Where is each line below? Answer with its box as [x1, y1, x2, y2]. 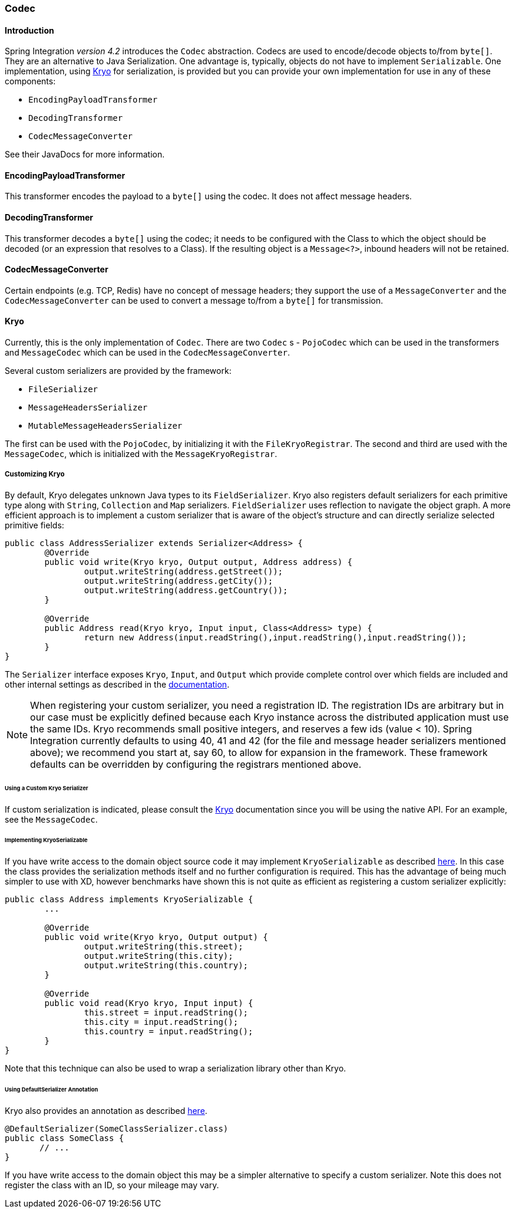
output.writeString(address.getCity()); [84, 576, 273, 586]
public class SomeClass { [5, 1133, 124, 1143]
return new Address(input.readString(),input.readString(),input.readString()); [84, 632, 467, 642]
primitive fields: [5, 520, 64, 530]
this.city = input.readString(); [84, 1017, 239, 1027]
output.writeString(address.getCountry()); [84, 585, 288, 595]
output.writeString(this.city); [84, 951, 233, 961]
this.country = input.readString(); [84, 1027, 253, 1037]
